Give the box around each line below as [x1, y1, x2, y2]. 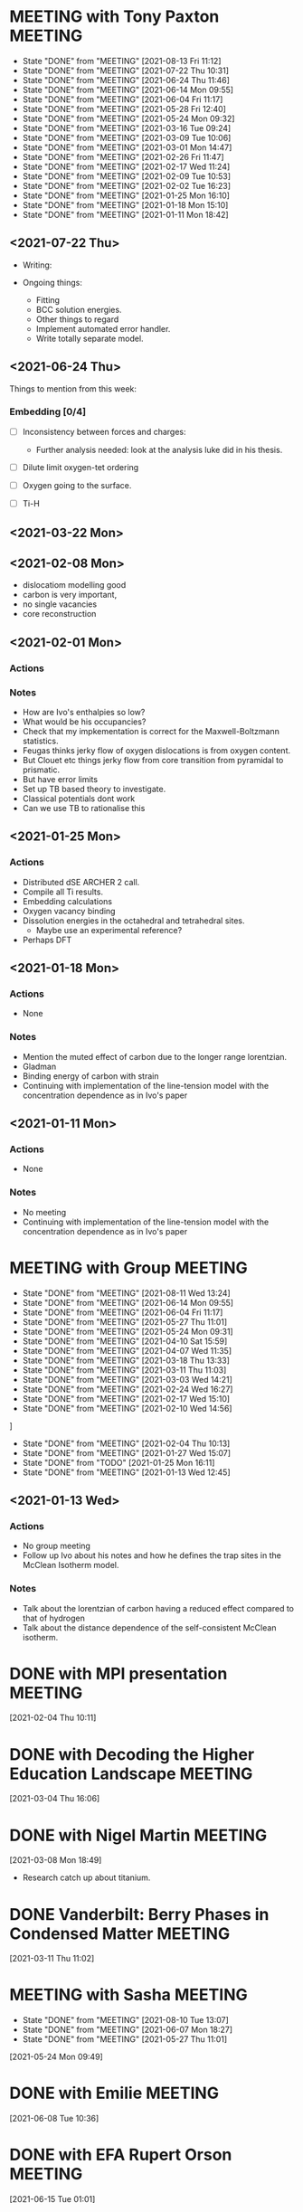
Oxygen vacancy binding [22, 905, 116, 916]
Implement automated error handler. [35, 323, 171, 334]
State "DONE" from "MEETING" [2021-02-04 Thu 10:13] [22, 1438, 231, 1449]
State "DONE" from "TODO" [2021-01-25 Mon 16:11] [22, 1457, 215, 1468]
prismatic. [22, 764, 61, 775]
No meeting [22, 1206, 67, 1217]
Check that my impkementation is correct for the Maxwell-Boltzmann [22, 725, 280, 736]
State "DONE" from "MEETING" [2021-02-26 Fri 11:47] [22, 151, 224, 162]
